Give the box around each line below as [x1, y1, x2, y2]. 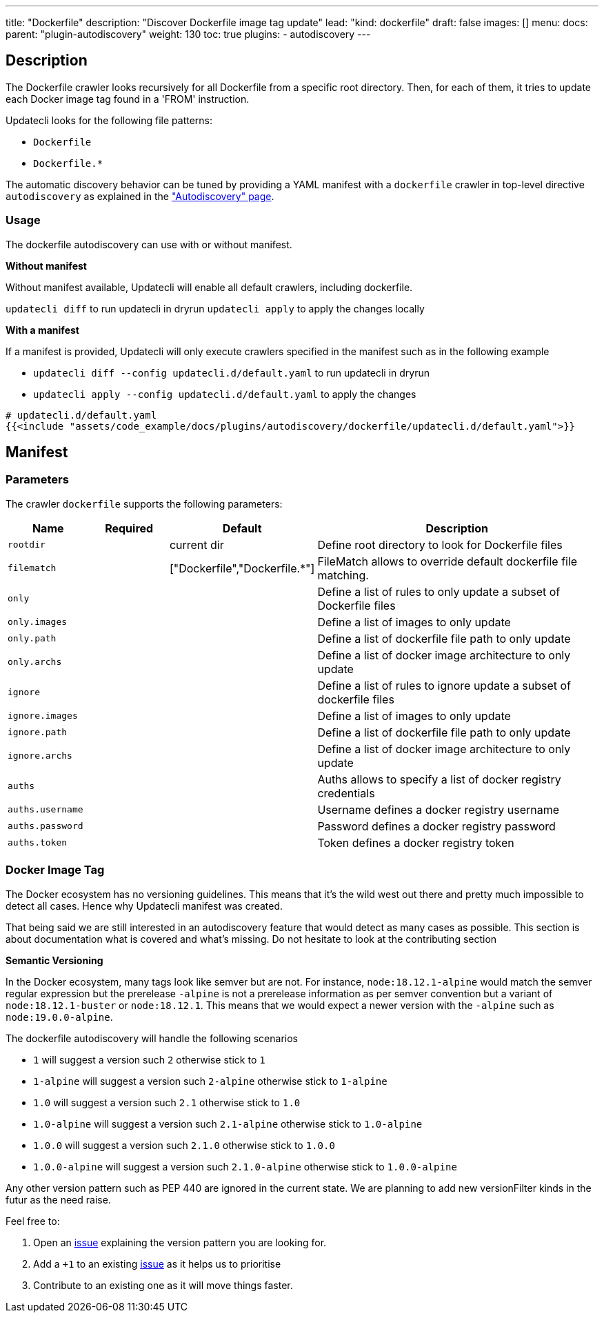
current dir [169, 537, 224, 552]
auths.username [8, 804, 83, 815]
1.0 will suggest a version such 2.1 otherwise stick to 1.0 [33, 1096, 301, 1108]
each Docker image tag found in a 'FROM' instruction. [6, 92, 250, 105]
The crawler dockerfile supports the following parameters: [6, 497, 283, 510]
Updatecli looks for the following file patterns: [6, 114, 213, 126]
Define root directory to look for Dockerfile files [317, 537, 563, 552]
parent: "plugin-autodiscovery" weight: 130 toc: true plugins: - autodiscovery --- [6, 28, 371, 40]
